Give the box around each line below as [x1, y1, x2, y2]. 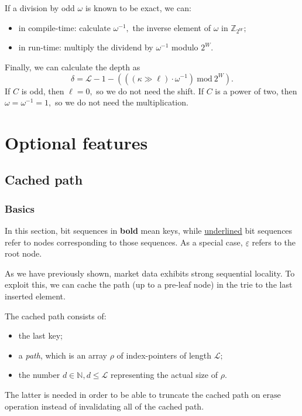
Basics [5, 201, 35, 216]
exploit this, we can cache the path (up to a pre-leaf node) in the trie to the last [5, 278, 293, 291]
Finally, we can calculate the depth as [5, 60, 140, 73]
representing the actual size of [111, 369, 218, 381]
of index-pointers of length [116, 349, 212, 361]
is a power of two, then [215, 84, 297, 97]
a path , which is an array [18, 349, 107, 361]
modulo [171, 41, 198, 53]
